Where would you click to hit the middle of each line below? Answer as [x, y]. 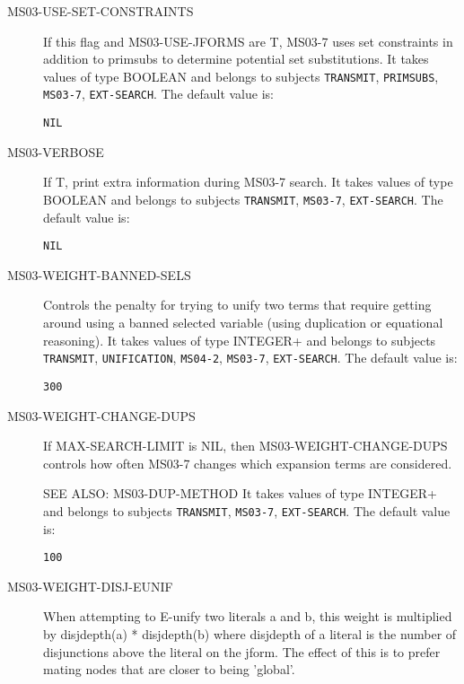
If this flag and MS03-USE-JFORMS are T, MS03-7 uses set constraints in [248, 41]
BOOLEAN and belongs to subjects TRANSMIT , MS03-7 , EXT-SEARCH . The [243, 199]
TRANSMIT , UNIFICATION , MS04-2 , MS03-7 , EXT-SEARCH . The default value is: [250, 358]
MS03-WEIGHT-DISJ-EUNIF [90, 586]
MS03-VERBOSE [56, 151]
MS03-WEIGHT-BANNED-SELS [99, 274]
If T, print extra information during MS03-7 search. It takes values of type [248, 182]
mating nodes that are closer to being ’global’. [169, 669]
